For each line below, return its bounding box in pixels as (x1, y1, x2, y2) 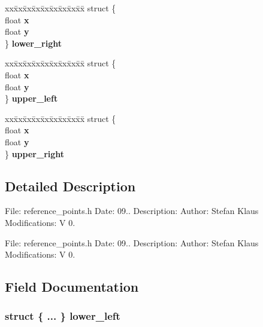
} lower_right (5, 36, 62, 49)
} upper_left (5, 92, 58, 105)
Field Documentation (5, 277, 139, 296)
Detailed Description (5, 176, 136, 195)
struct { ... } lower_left (5, 308, 120, 323)
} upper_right (5, 147, 65, 160)
